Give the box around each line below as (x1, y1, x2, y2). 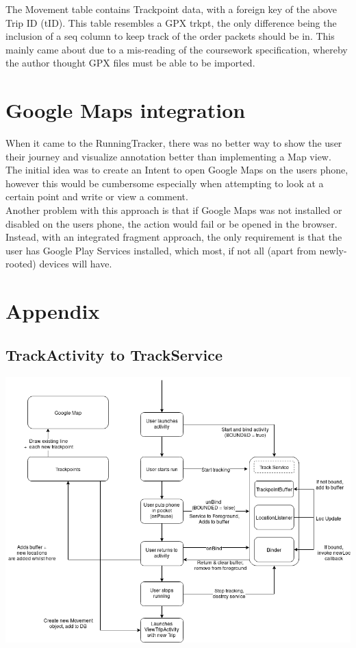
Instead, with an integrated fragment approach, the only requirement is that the (5, 230, 342, 244)
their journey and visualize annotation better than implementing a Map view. (5, 149, 331, 163)
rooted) (5, 256, 36, 271)
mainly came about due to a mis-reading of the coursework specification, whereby (5, 42, 348, 56)
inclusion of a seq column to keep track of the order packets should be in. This (5, 29, 335, 43)
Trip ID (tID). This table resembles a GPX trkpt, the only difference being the (5, 15, 337, 29)
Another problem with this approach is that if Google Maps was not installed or (5, 203, 342, 217)
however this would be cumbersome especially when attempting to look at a (5, 176, 324, 190)
